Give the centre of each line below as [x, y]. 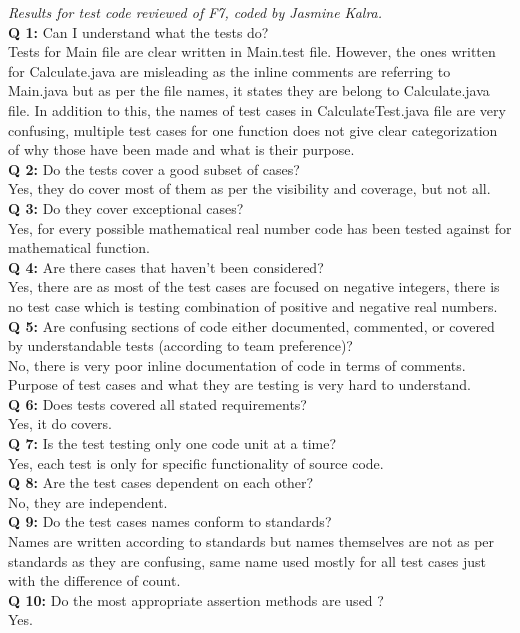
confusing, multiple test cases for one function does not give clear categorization [253, 129]
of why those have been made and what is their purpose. [181, 149]
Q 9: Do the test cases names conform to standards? [170, 521]
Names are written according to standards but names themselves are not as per [251, 541]
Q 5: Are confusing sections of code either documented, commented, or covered [251, 325]
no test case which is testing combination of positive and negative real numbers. [253, 305]
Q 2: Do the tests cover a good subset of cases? [154, 168]
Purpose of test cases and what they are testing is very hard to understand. [239, 384]
